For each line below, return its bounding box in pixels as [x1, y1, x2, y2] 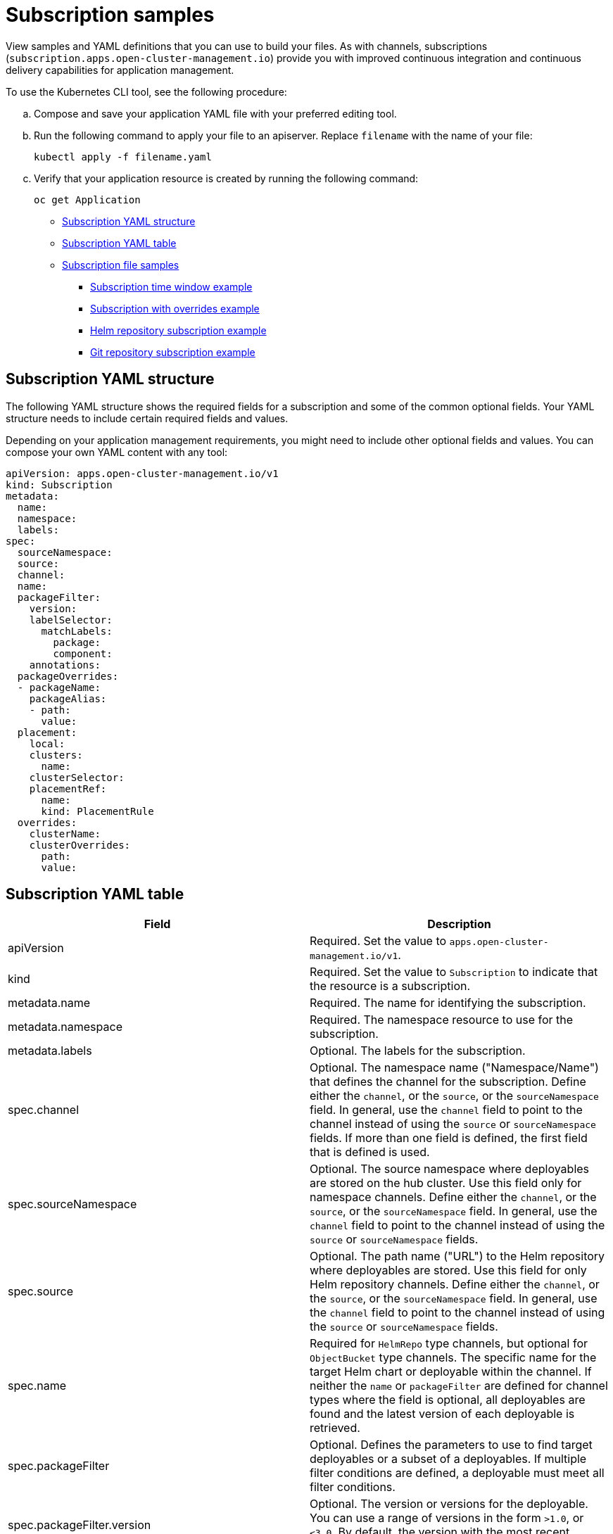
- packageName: [17, 681, 101, 693]
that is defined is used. [310, 1145, 430, 1160]
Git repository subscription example [90, 346, 255, 358]
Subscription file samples [62, 258, 179, 271]
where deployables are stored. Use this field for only [310, 1263, 587, 1278]
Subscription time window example [90, 280, 253, 293]
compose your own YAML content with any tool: [6, 445, 228, 458]
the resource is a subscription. [310, 979, 471, 994]
